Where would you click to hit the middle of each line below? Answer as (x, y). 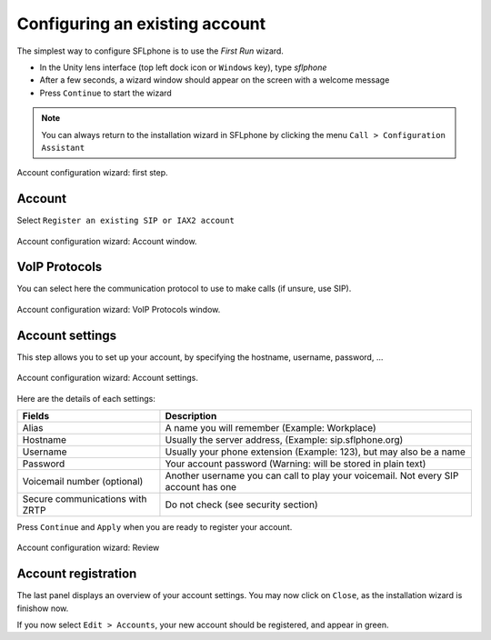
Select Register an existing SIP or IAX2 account (126, 220)
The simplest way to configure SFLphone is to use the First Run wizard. (150, 51)
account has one (200, 486)
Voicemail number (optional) (83, 481)
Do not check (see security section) (241, 505)
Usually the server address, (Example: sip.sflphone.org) (284, 439)
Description (191, 415)
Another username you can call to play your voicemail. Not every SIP (312, 475)
